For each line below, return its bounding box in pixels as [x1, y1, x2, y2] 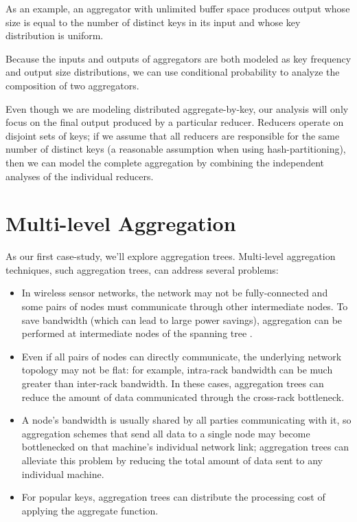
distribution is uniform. [5, 28, 104, 43]
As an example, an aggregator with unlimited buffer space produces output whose [5, 1, 350, 15]
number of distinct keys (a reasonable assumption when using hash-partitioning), [5, 142, 346, 156]
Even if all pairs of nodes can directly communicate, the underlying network [21, 349, 342, 363]
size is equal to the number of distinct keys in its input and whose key [5, 14, 301, 29]
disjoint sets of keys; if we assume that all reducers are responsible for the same [5, 128, 340, 142]
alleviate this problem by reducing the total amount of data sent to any [21, 453, 323, 467]
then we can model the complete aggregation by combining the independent [5, 155, 324, 169]
